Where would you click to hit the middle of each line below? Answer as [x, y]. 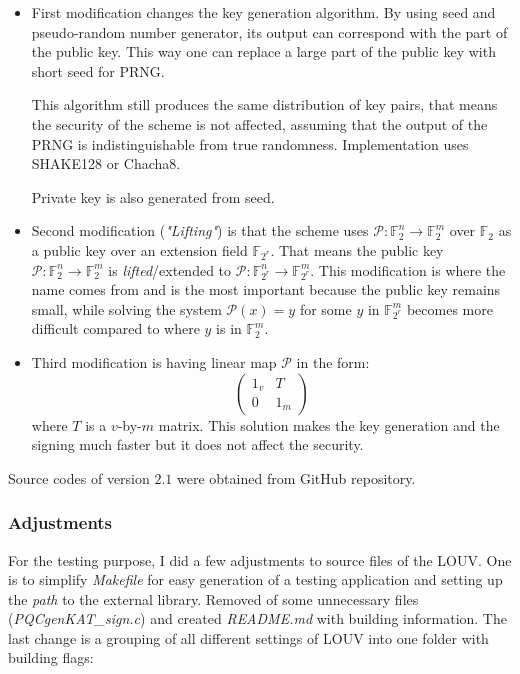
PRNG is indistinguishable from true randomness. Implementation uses [250, 143]
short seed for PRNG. [98, 70]
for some [325, 308]
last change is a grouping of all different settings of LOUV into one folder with [248, 637]
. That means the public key [357, 249]
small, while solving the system [126, 308]
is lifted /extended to [170, 269]
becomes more [449, 308]
